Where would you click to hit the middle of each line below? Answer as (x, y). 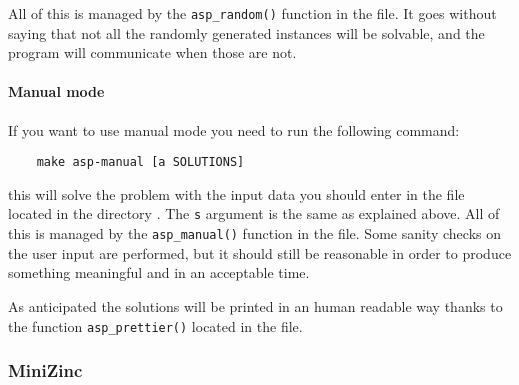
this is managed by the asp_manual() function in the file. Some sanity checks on (254, 233)
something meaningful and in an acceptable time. (159, 272)
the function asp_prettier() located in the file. (155, 325)
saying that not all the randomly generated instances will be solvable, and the (246, 32)
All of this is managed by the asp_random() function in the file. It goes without (252, 13)
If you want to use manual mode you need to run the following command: (234, 129)
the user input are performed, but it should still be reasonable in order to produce (260, 252)
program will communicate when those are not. (152, 52)
